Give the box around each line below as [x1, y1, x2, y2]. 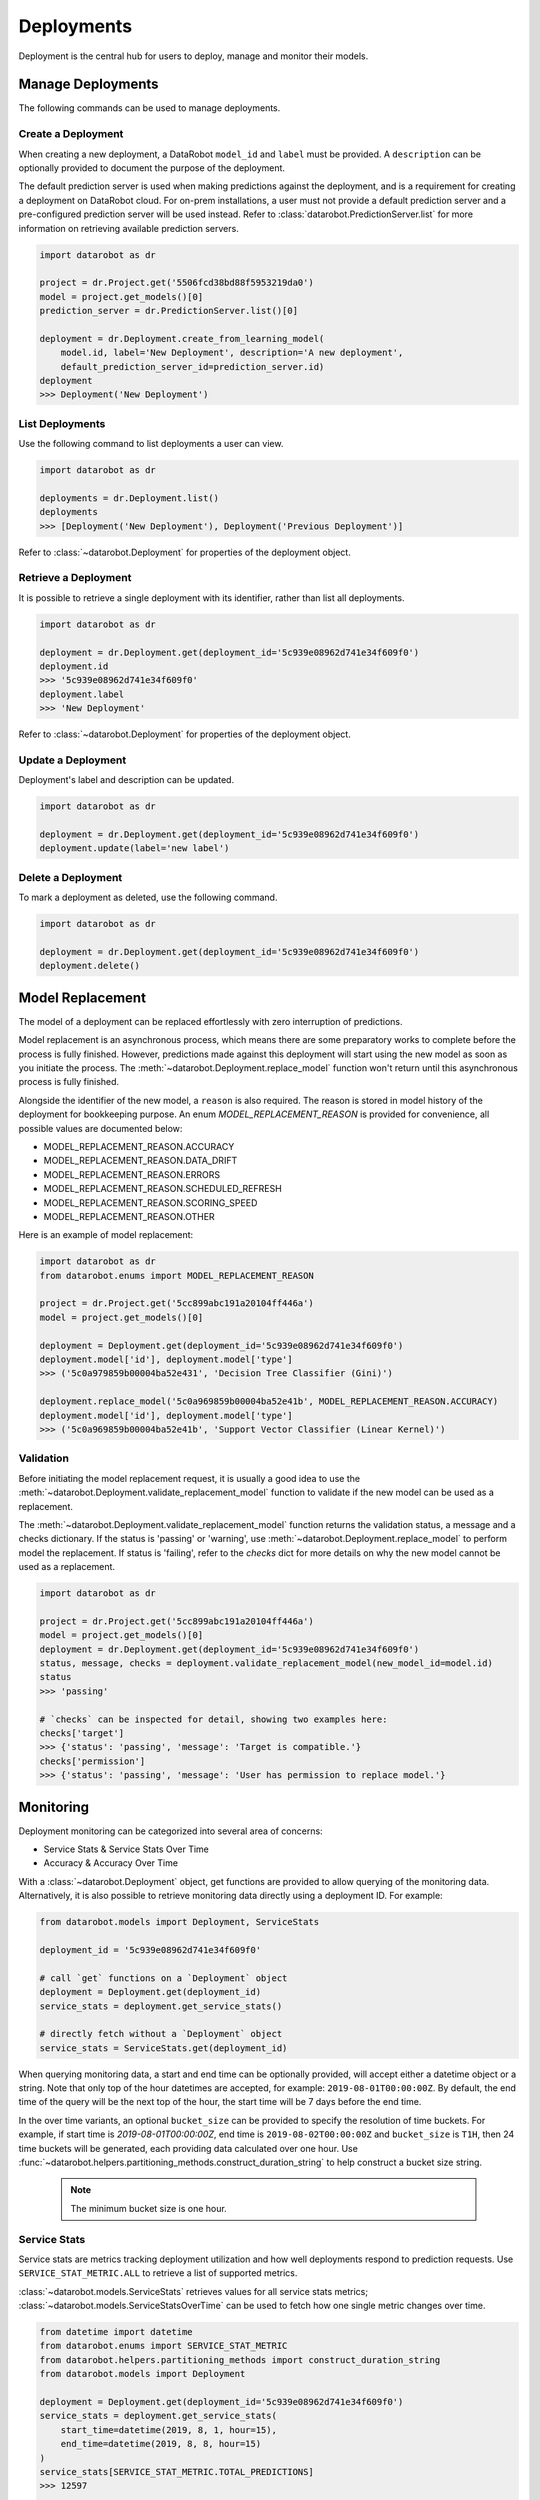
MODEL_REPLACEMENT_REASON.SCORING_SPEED [43, 1196, 258, 1209]
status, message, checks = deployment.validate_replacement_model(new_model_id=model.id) [39, 1658, 494, 1669]
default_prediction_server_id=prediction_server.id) [60, 361, 325, 372]
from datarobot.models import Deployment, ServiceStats [39, 1916, 320, 1928]
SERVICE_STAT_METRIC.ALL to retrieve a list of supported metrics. [18, 2267, 298, 2279]
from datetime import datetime [39, 2326, 194, 2338]
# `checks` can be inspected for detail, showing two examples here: [39, 1713, 388, 1725]
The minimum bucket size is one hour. [70, 2202, 227, 2214]
